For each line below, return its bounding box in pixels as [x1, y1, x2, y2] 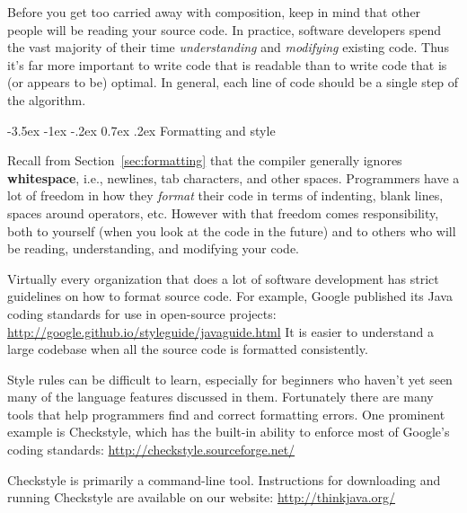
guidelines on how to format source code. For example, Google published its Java [7, 287, 453, 305]
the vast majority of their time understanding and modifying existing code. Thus [7, 38, 449, 57]
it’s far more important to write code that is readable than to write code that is [7, 55, 447, 74]
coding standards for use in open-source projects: [7, 304, 277, 323]
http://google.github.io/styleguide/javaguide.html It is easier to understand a [7, 322, 434, 341]
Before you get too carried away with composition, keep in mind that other [7, 3, 421, 21]
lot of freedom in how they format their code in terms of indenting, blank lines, [7, 186, 444, 205]
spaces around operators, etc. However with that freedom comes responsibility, [7, 203, 439, 222]
